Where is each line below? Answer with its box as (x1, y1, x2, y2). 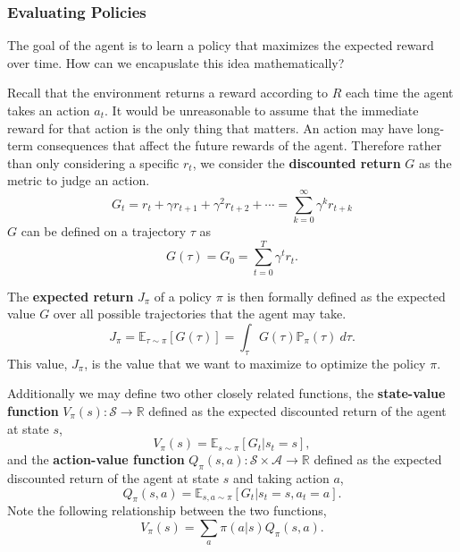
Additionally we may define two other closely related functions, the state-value (7, 384, 446, 403)
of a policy (154, 286, 212, 305)
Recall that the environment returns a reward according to (7, 83, 329, 102)
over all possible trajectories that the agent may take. (53, 304, 347, 323)
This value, (7, 353, 68, 372)
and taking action (232, 468, 330, 487)
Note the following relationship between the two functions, (7, 501, 327, 520)
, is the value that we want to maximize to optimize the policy (84, 353, 426, 372)
